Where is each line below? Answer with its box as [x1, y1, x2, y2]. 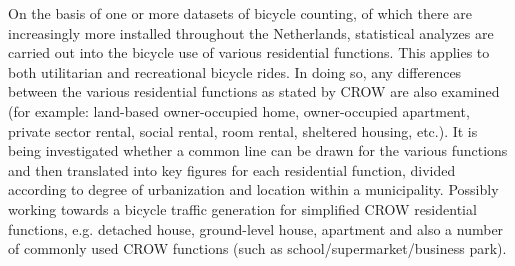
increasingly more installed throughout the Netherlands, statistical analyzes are [8, 22, 494, 43]
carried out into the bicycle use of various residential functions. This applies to [8, 42, 490, 63]
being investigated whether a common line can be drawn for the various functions [8, 140, 508, 161]
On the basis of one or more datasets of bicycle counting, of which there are [8, 3, 472, 23]
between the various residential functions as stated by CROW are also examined [8, 81, 500, 102]
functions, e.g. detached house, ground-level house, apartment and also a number [8, 218, 504, 239]
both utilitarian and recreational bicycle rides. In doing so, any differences [8, 61, 462, 82]
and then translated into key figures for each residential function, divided [8, 159, 456, 180]
